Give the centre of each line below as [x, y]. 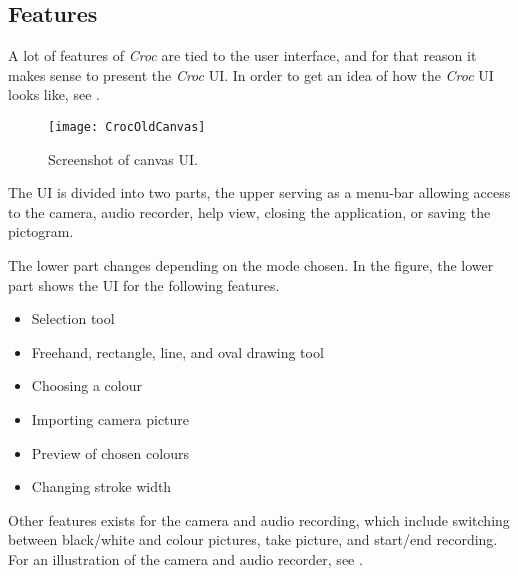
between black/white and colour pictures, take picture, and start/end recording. [253, 539]
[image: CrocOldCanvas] [127, 126]
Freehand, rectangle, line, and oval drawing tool [177, 351]
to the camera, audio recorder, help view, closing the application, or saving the [249, 211]
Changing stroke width [101, 486]
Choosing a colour [86, 385]
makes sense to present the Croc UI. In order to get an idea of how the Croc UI [251, 74]
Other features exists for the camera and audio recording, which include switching [259, 519]
